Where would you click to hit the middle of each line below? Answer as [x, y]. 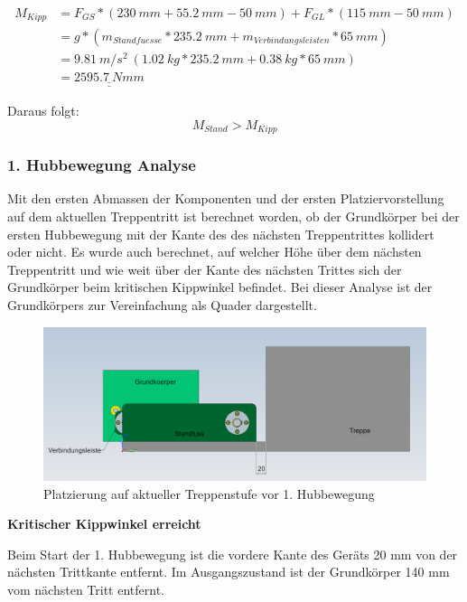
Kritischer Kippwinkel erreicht [104, 524]
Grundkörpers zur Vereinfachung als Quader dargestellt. [162, 304]
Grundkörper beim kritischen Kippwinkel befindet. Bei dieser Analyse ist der [220, 287]
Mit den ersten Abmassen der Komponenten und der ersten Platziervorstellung [226, 198]
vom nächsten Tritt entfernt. [86, 590]
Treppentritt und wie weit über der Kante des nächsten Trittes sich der [205, 269]
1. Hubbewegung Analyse [102, 165]
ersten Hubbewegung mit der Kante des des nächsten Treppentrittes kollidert [221, 234]
